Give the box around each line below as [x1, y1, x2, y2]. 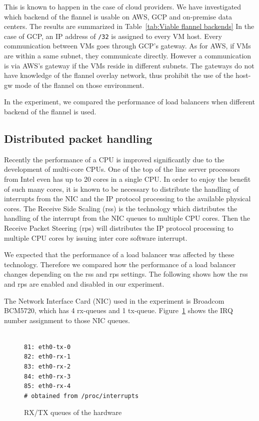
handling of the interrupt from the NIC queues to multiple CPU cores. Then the [4, 213, 250, 223]
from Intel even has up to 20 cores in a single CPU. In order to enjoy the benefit [4, 173, 251, 184]
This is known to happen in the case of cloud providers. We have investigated [4, 1, 241, 11]
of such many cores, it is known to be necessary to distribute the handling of [4, 183, 239, 194]
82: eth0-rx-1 [24, 353, 71, 361]
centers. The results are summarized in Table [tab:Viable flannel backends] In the [4, 21, 254, 31]
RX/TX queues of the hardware [24, 407, 122, 418]
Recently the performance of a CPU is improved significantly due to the [4, 154, 224, 164]
